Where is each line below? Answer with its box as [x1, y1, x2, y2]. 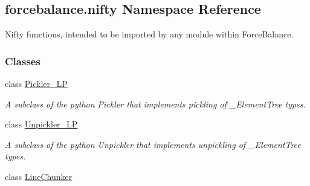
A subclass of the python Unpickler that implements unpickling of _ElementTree [5, 138, 301, 150]
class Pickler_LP [5, 77, 68, 90]
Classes [5, 53, 40, 68]
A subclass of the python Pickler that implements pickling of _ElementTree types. [5, 97, 306, 110]
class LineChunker [5, 170, 73, 182]
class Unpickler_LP [5, 118, 78, 130]
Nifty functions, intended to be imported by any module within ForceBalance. [5, 28, 294, 40]
